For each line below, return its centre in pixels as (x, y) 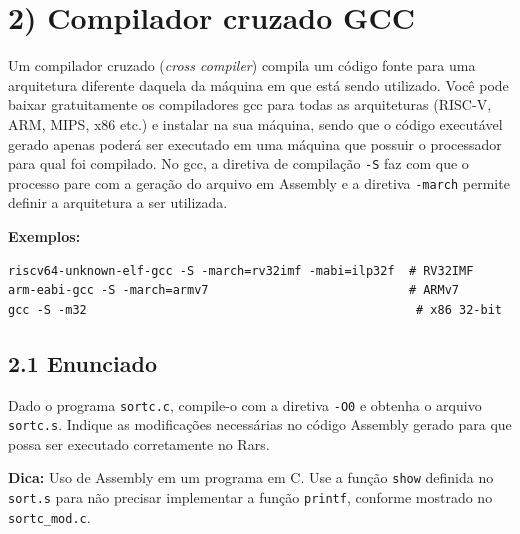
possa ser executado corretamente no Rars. (139, 443)
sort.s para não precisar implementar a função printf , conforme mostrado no (250, 497)
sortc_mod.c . (49, 516)
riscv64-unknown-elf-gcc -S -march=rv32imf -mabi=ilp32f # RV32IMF (241, 270)
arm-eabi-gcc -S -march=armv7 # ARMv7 (234, 290)
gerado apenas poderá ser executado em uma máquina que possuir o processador (255, 143)
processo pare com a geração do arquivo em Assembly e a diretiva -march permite (259, 182)
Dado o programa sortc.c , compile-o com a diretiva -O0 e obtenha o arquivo (245, 404)
